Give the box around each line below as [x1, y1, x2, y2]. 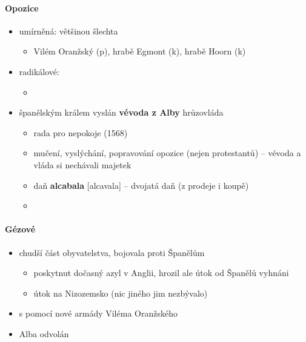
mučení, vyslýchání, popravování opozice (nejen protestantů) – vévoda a [33, 146, 301, 159]
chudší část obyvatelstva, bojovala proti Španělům [19, 246, 205, 258]
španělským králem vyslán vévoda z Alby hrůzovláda [19, 106, 224, 119]
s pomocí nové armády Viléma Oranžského [19, 307, 178, 320]
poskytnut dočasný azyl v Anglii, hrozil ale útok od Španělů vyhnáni [33, 266, 289, 279]
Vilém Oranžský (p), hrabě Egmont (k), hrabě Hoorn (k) [33, 45, 246, 58]
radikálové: [19, 65, 59, 77]
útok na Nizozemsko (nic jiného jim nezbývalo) [33, 286, 208, 299]
